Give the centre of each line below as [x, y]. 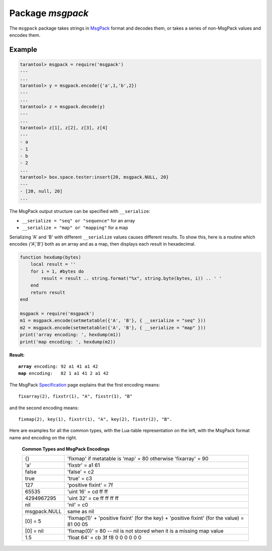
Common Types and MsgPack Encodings [66, 449]
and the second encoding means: [44, 408]
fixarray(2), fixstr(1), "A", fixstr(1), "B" [76, 397]
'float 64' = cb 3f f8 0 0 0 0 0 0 [104, 537]
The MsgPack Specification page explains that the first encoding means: [85, 384]
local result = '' [53, 264]
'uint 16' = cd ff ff [88, 492]
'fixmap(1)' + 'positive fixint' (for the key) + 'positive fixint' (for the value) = [156, 518]
